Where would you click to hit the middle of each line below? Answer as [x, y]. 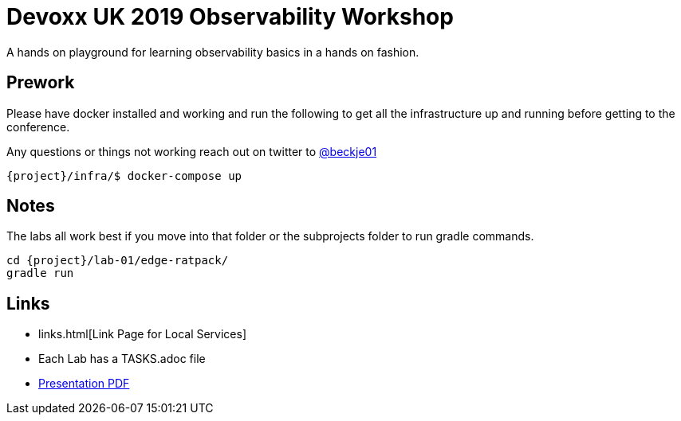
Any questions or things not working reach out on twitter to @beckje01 [192, 151]
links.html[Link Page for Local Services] [143, 334]
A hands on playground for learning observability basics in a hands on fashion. [213, 52]
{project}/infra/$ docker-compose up [124, 175]
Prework [41, 83]
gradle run [40, 273]
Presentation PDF [84, 384]
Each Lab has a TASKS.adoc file [122, 359]
